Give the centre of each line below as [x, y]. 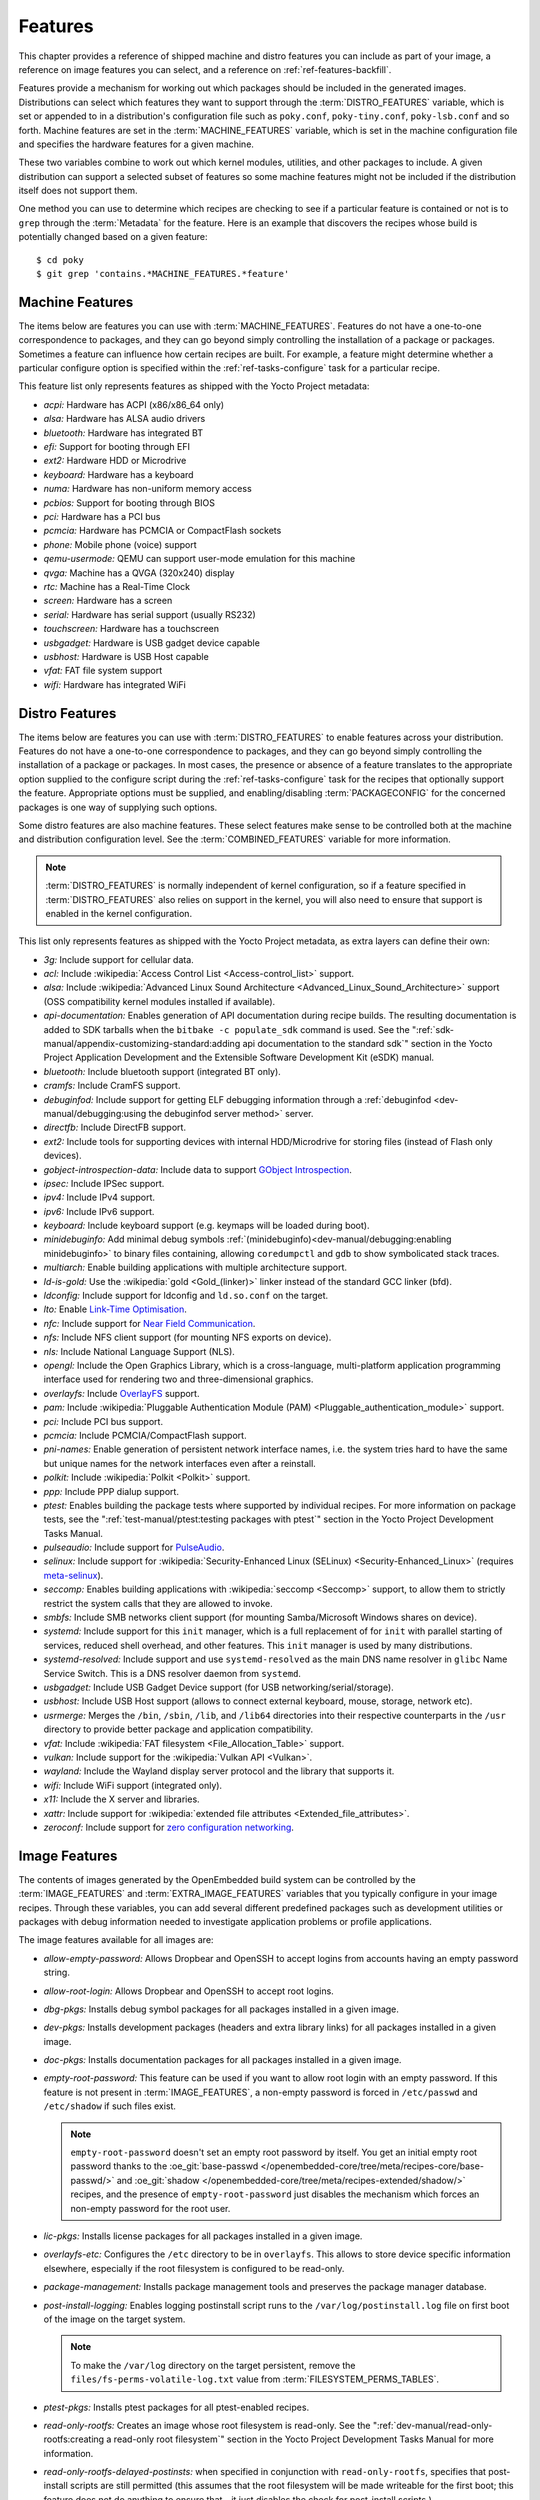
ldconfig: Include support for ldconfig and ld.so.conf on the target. [186, 1296]
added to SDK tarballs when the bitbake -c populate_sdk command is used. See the [226, 1029]
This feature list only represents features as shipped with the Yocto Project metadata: [194, 386]
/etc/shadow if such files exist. [110, 2106]
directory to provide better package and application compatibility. [178, 1729]
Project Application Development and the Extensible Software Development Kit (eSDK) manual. [239, 1057]
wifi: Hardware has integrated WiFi [115, 684]
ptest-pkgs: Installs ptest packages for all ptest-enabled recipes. [176, 2407]
